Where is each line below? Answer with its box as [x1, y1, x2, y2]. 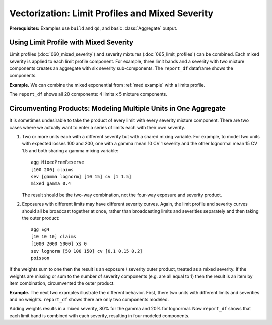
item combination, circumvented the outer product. [9, 280, 115, 286]
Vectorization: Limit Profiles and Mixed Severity [9, 8, 214, 19]
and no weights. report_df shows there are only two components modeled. [9, 296, 169, 302]
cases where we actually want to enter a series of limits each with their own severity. [9, 124, 186, 130]
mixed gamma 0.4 [31, 181, 71, 186]
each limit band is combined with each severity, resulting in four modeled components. [9, 312, 190, 319]
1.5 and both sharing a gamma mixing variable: [22, 147, 118, 153]
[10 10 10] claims [31, 234, 77, 239]
